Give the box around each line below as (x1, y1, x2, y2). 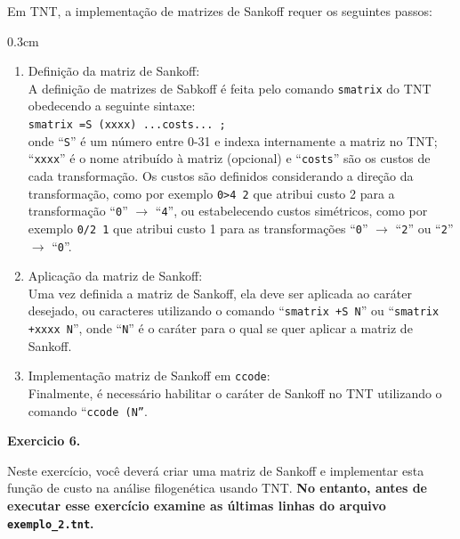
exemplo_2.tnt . (7, 513, 94, 532)
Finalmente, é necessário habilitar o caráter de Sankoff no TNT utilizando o (28, 383, 442, 402)
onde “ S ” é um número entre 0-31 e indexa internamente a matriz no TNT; (28, 131, 438, 150)
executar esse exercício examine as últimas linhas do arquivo (7, 496, 386, 514)
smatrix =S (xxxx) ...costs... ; (28, 118, 226, 132)
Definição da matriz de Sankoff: (28, 61, 200, 80)
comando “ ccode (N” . (28, 401, 148, 420)
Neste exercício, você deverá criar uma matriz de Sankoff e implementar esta (7, 461, 424, 479)
